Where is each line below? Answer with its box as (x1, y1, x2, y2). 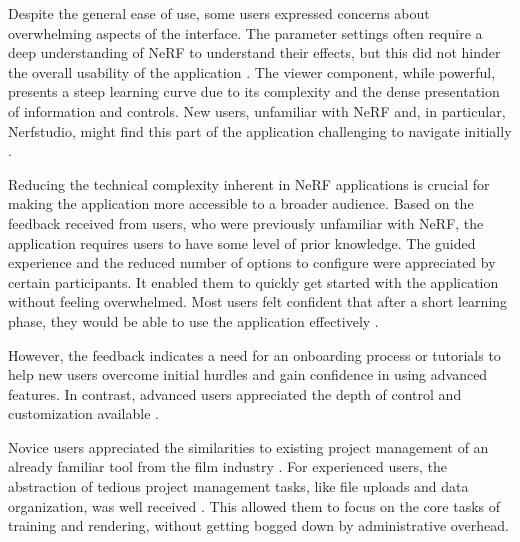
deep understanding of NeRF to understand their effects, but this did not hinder (8, 42, 501, 63)
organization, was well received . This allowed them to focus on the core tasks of (8, 495, 501, 516)
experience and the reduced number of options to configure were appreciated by (8, 252, 496, 273)
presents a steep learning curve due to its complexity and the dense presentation (8, 81, 500, 102)
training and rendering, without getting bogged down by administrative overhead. (8, 515, 509, 536)
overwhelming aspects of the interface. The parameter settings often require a (8, 22, 483, 43)
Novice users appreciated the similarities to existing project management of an (8, 436, 489, 457)
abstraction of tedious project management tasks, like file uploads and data (8, 476, 469, 497)
